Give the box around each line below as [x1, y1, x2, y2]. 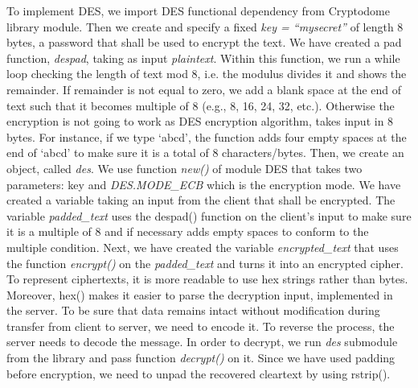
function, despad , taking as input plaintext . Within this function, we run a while [6, 49, 400, 66]
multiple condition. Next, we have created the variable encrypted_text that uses [6, 238, 399, 255]
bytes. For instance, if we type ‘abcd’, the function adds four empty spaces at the [6, 128, 407, 145]
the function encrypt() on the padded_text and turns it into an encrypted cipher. [6, 254, 404, 271]
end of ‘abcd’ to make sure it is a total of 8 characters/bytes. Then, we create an [6, 144, 404, 161]
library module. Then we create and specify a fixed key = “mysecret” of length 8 [6, 18, 404, 35]
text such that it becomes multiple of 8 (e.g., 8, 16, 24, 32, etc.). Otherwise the [6, 97, 395, 114]
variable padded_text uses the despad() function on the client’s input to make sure [6, 207, 412, 224]
